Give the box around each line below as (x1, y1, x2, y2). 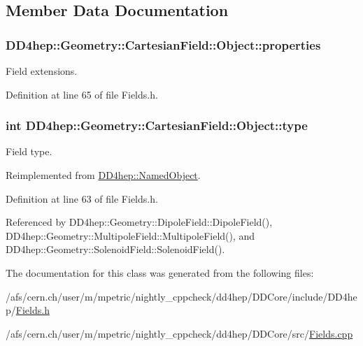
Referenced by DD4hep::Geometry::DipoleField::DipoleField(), (6, 215, 273, 229)
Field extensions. (6, 64, 78, 78)
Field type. (6, 144, 52, 159)
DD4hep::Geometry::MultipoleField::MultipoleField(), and (6, 228, 255, 243)
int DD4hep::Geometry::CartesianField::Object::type (6, 117, 308, 134)
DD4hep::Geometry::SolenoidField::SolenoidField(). (6, 242, 225, 257)
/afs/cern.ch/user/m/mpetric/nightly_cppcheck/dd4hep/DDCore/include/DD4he (6, 289, 357, 303)
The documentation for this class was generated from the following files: (6, 265, 314, 280)
